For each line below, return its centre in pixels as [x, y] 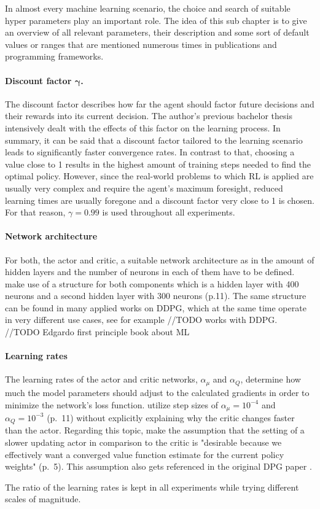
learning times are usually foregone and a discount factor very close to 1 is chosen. [160, 200]
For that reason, [35, 212]
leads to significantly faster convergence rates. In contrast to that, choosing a [150, 152]
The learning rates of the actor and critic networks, [101, 379]
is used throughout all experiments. [169, 212]
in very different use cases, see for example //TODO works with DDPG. [141, 320]
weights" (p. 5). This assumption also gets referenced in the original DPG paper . [158, 466]
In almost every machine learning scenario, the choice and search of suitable [148, 8]
